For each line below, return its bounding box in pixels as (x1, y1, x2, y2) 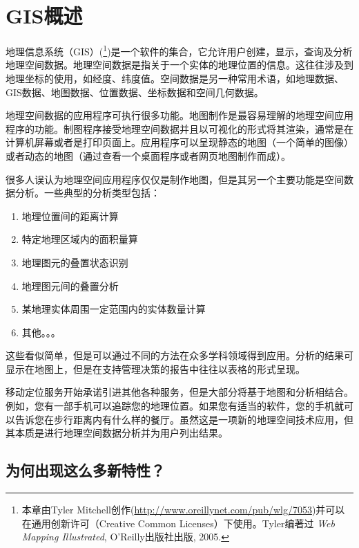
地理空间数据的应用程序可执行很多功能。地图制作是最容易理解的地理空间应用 (6, 108, 353, 122)
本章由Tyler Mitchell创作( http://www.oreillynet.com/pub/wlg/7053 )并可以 (21, 502, 345, 517)
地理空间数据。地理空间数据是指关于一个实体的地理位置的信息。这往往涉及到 (6, 57, 353, 72)
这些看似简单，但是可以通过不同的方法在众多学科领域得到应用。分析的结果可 (6, 348, 353, 363)
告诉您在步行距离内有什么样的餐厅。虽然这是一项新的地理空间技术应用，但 (14, 412, 353, 426)
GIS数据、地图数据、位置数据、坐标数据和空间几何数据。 (6, 84, 264, 99)
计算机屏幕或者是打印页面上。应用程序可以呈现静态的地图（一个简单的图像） (6, 135, 353, 149)
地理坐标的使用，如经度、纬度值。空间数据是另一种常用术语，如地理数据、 (6, 71, 344, 85)
